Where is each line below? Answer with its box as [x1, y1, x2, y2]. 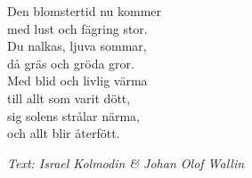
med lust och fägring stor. [7, 19, 148, 37]
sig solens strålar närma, [7, 106, 140, 125]
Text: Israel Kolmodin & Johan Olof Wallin [7, 153, 245, 172]
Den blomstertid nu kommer [7, 2, 162, 20]
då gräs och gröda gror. [7, 53, 134, 72]
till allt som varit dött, [7, 88, 131, 107]
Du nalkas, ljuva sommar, [7, 36, 147, 55]
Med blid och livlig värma [7, 71, 148, 90]
